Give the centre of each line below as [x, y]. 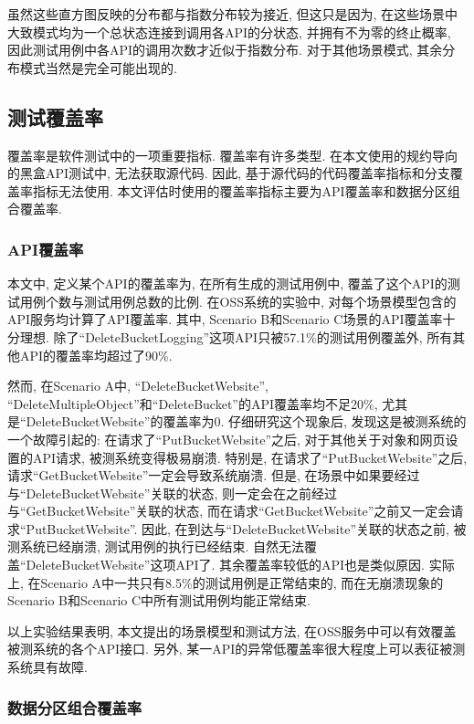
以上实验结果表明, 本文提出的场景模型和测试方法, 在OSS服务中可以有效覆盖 [232, 630]
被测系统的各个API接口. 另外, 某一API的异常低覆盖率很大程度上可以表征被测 [237, 649]
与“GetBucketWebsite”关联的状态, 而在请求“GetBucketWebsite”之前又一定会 [229, 511]
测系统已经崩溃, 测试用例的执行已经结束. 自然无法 [156, 546]
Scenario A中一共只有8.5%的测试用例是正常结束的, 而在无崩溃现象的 [242, 582]
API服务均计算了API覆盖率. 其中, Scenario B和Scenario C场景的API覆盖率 [225, 319]
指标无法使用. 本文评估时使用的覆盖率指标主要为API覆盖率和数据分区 [240, 190]
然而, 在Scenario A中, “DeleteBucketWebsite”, [138, 386]
